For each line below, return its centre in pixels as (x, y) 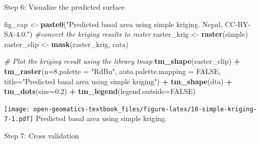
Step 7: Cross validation (42, 136)
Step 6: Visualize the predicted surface (64, 7)
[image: (17, 109)
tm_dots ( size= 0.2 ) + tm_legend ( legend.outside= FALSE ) (100, 91)
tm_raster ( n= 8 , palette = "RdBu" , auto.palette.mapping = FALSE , (113, 71)
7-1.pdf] (19, 119)
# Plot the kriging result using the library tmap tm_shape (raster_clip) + (122, 61)
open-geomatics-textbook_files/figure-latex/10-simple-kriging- (145, 109)
